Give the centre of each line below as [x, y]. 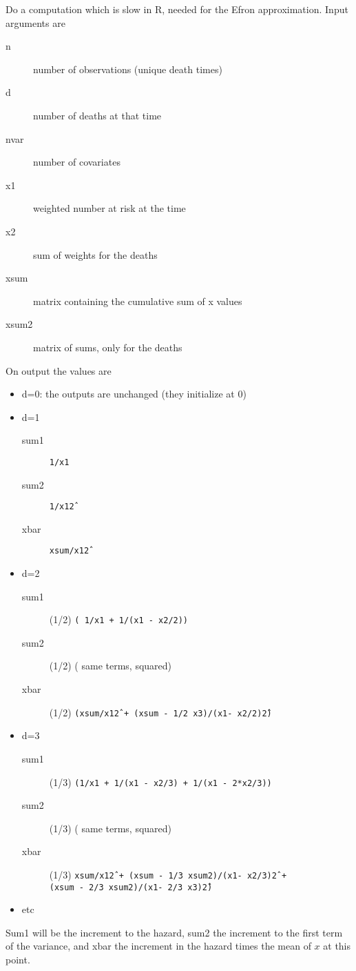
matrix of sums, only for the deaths [108, 347]
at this [337, 946]
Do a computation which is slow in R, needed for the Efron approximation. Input [177, 9]
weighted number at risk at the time [109, 208]
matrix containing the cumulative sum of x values [138, 301]
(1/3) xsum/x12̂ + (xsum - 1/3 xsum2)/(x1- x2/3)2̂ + [168, 874]
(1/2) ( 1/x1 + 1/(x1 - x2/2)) [119, 619]
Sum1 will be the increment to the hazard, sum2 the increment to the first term [174, 932]
